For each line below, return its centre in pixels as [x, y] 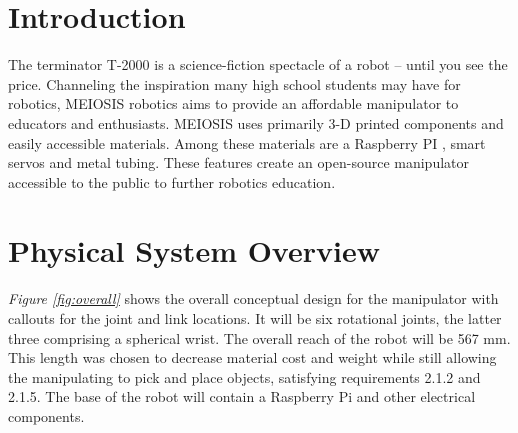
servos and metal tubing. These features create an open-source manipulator [239, 162]
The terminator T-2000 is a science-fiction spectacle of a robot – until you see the [258, 64]
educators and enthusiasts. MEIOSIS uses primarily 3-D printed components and [256, 122]
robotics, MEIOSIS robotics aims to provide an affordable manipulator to [233, 103]
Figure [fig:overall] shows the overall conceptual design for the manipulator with [253, 298]
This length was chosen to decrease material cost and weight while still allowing [252, 357]
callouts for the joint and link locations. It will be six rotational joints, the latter [255, 318]
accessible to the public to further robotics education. [172, 181]
